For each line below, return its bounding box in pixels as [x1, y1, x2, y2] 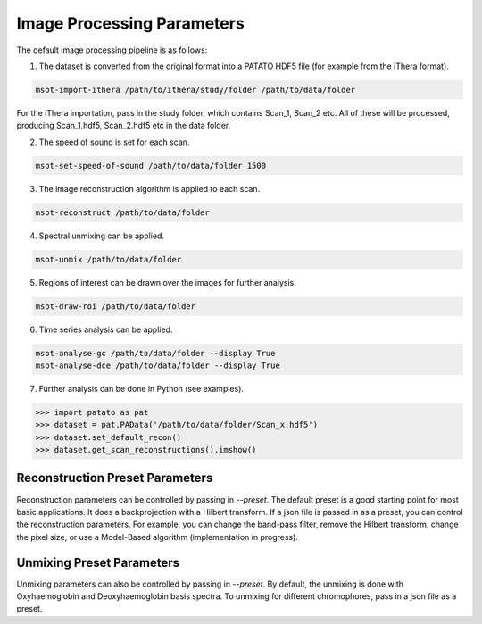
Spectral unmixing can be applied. [38, 230, 165, 241]
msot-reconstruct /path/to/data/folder [35, 207, 210, 218]
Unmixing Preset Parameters [16, 554, 180, 570]
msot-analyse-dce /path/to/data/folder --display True [35, 360, 280, 370]
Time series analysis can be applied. [38, 324, 173, 335]
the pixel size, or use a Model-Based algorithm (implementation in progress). [16, 531, 299, 542]
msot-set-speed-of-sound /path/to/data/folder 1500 [35, 161, 267, 171]
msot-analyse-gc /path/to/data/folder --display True [35, 348, 276, 358]
